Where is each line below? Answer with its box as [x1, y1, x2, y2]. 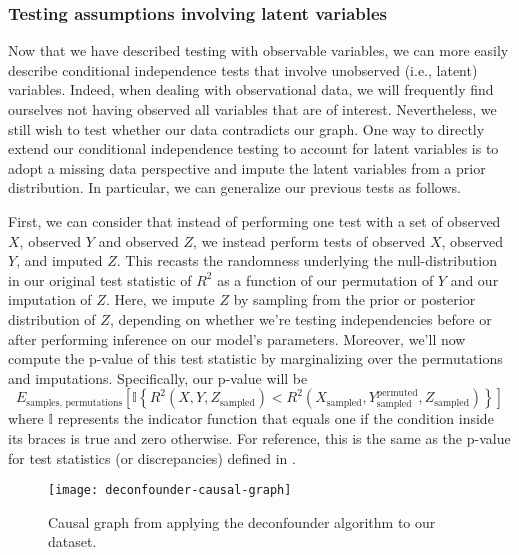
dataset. [48, 531, 97, 552]
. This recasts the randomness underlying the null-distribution [116, 250, 497, 271]
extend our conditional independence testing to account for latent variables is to [8, 138, 499, 159]
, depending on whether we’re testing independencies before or [109, 308, 492, 329]
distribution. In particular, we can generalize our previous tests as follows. [8, 177, 461, 198]
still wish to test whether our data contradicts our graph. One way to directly [8, 118, 485, 139]
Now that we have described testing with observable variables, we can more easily [8, 40, 509, 61]
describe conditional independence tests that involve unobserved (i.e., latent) [8, 59, 478, 80]
